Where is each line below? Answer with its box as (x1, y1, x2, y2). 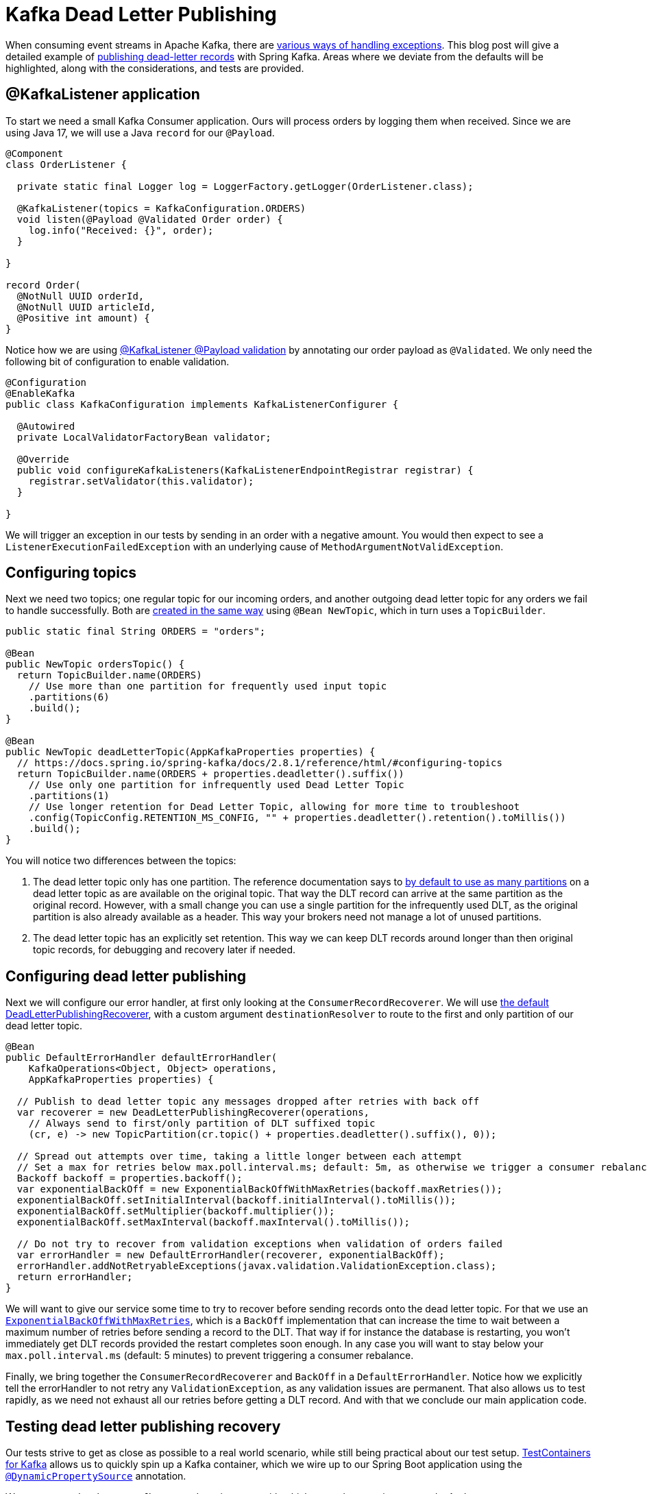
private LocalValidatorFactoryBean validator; (16, 431, 271, 443)
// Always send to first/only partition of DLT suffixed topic (28, 1118, 376, 1129)
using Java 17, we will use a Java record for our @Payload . (5, 126, 275, 138)
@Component (5, 147, 64, 159)
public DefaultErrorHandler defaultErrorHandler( (5, 1052, 278, 1064)
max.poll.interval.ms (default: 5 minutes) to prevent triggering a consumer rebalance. (5, 1349, 414, 1362)
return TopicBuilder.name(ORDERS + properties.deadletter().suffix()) (16, 768, 404, 780)
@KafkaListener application (5, 86, 200, 103)
